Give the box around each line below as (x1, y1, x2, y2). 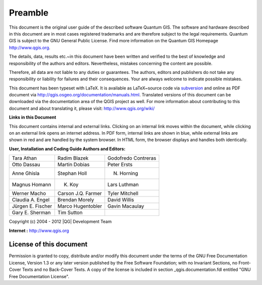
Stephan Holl (57, 170, 87, 177)
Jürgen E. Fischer (12, 203, 52, 210)
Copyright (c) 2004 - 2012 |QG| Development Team (9, 219, 112, 225)
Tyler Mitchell (107, 190, 138, 197)
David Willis (107, 196, 134, 203)
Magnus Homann (12, 181, 51, 188)
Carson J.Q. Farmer (57, 190, 102, 197)
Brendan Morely (57, 196, 94, 203)
